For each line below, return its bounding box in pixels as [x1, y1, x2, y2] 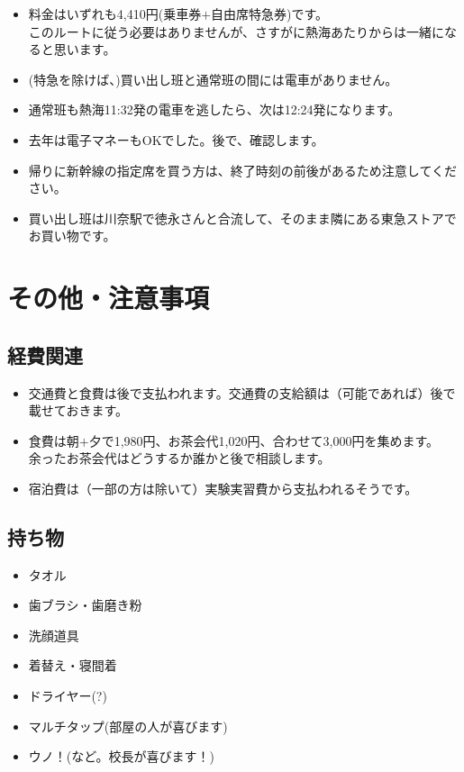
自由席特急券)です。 [211, 5, 329, 23]
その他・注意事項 [7, 279, 210, 316]
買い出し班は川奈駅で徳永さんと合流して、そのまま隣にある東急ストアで [28, 208, 457, 227]
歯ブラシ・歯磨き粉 [28, 595, 142, 614]
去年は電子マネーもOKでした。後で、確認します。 [28, 130, 324, 149]
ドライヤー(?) [28, 686, 107, 705]
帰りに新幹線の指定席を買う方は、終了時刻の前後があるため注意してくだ [28, 160, 457, 179]
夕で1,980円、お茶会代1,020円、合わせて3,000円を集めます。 [88, 431, 439, 450]
